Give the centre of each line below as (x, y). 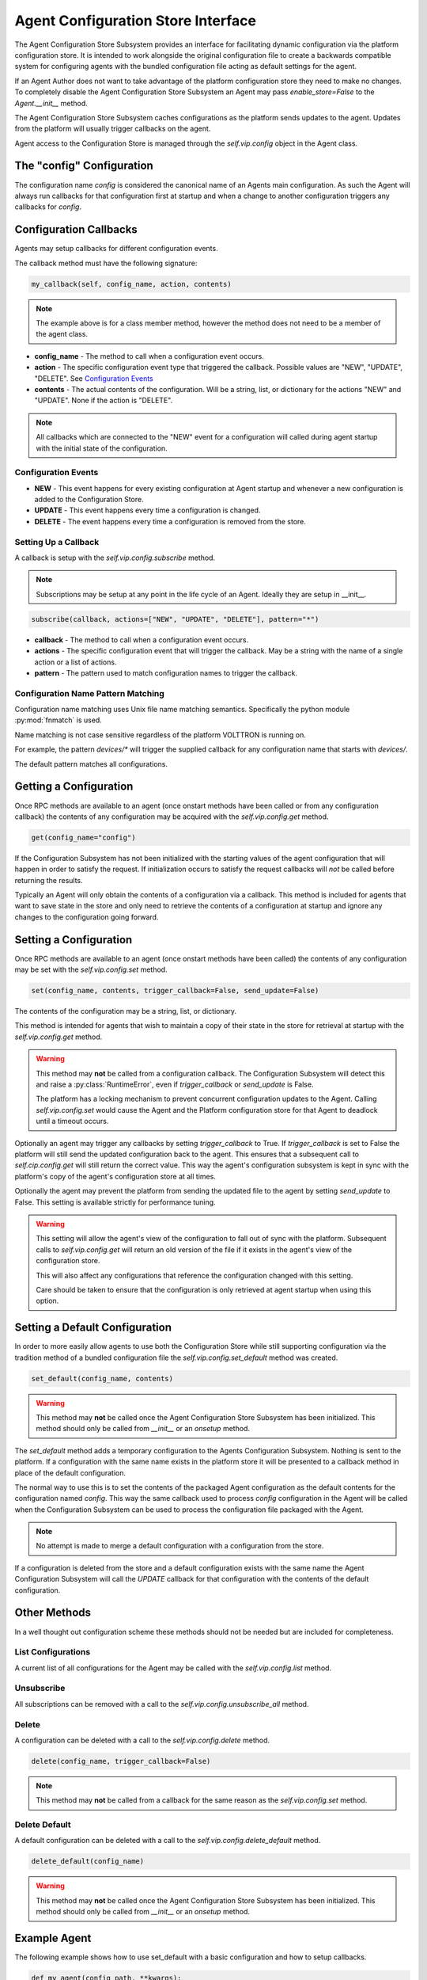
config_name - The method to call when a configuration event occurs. (149, 356)
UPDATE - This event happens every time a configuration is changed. (147, 510)
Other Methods (53, 1613)
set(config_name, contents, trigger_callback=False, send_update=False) (175, 991)
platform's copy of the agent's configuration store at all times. (115, 1176)
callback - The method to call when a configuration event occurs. (142, 640)
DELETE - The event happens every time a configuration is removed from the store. (170, 521)
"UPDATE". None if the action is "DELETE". (104, 401)
